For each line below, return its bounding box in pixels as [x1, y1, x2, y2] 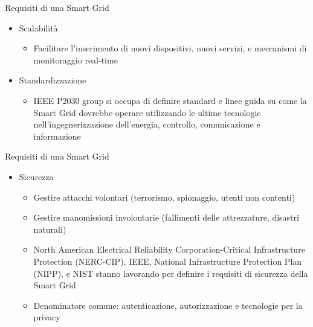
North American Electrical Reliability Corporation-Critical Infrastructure [33, 243, 305, 256]
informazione [33, 129, 81, 142]
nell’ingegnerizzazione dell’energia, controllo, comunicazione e [33, 118, 260, 131]
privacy [33, 311, 60, 323]
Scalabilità [19, 21, 58, 34]
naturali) [33, 222, 66, 235]
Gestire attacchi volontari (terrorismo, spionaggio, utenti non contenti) [33, 190, 295, 203]
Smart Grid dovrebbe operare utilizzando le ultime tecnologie [33, 106, 261, 118]
